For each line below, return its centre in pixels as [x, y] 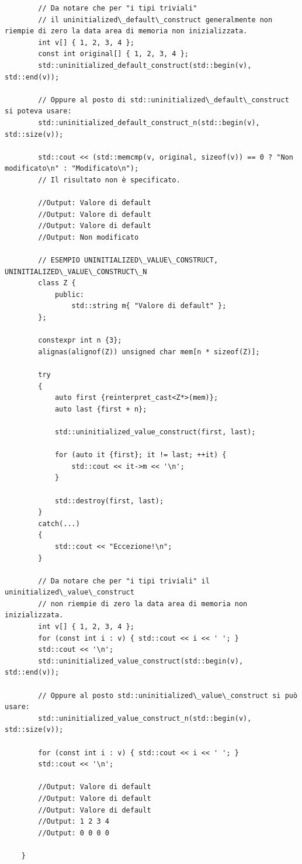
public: [70, 294]
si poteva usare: [38, 111]
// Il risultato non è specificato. [109, 180]
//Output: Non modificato [88, 237]
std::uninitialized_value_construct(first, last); [155, 432]
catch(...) [59, 523]
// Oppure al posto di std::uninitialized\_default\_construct [164, 100]
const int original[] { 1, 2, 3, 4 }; [113, 54]
